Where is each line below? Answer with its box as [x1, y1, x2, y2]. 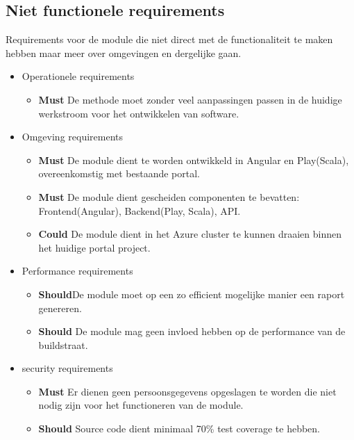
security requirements [22, 361, 113, 375]
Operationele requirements [22, 69, 135, 83]
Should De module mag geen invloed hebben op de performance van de [38, 324, 346, 339]
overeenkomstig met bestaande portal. [38, 166, 200, 181]
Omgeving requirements [22, 129, 124, 144]
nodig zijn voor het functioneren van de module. [38, 398, 244, 412]
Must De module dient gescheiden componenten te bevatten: [38, 189, 300, 204]
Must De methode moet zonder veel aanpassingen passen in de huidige [38, 92, 342, 106]
